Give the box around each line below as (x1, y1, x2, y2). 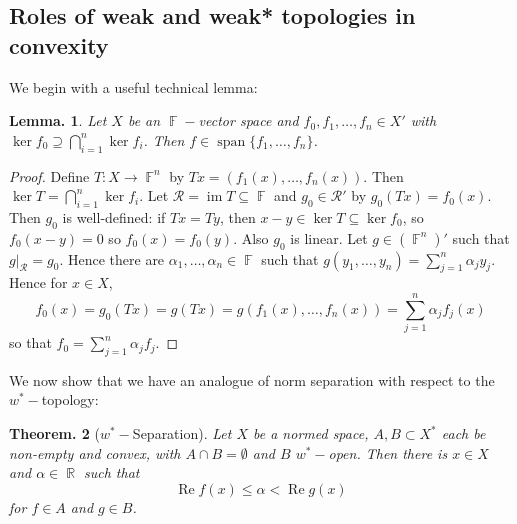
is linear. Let (290, 227, 368, 248)
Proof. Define (9, 165, 90, 186)
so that (9, 332, 52, 353)
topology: (41, 389, 99, 410)
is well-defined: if (62, 206, 166, 227)
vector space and (198, 110, 299, 131)
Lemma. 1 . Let (9, 110, 107, 131)
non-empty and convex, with (9, 442, 181, 463)
